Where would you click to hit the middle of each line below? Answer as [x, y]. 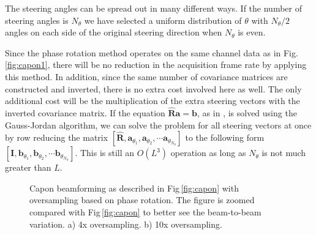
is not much [284, 153]
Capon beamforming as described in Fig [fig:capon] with [134, 188]
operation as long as [208, 153]
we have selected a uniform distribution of [163, 20]
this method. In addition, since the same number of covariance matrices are [146, 76]
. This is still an [105, 153]
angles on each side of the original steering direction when [114, 32]
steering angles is [37, 20]
